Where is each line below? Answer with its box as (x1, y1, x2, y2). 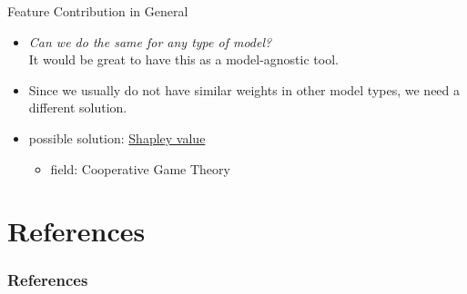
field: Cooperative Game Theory (50, 159, 230, 178)
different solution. (28, 98, 127, 117)
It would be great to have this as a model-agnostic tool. (28, 50, 339, 69)
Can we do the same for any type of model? (28, 32, 272, 51)
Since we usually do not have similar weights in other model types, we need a (28, 80, 461, 99)
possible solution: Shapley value (28, 128, 206, 147)
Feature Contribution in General (7, 2, 188, 20)
